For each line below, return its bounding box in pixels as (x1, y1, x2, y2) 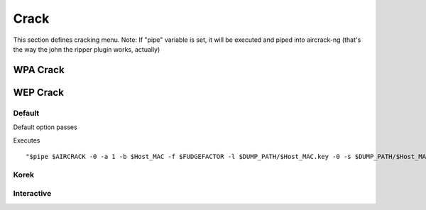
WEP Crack (13, 86, 64, 99)
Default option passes (13, 123, 77, 131)
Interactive (13, 189, 52, 199)
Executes (13, 136, 40, 145)
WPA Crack (13, 64, 65, 76)
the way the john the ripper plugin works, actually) (13, 45, 160, 53)
